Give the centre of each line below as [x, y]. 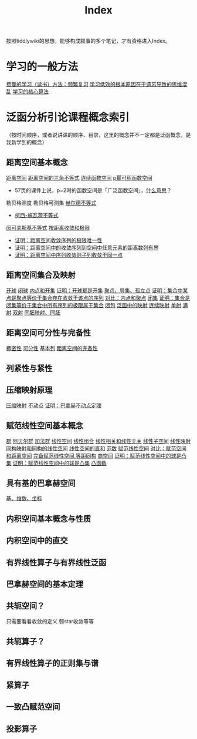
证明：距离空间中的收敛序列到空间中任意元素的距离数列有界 [86, 247]
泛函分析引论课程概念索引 [68, 117]
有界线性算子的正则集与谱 [52, 664]
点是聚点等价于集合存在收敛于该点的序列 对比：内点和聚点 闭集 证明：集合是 [98, 298]
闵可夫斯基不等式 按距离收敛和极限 [48, 227]
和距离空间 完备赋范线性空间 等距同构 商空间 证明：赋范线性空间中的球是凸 [96, 455]
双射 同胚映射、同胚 [36, 313]
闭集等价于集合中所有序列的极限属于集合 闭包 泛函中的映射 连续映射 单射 [94, 305]
